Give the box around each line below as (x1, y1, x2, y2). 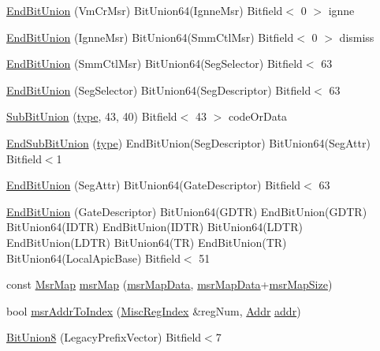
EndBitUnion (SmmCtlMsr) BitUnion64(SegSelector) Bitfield (6, 55, 303, 72)
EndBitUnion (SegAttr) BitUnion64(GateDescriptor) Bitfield (6, 177, 301, 193)
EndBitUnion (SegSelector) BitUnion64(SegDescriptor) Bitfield (6, 81, 311, 98)
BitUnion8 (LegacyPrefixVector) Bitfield (6, 329, 202, 345)
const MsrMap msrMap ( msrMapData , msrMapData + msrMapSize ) (6, 276, 333, 293)
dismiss (339, 28, 374, 45)
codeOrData (228, 108, 288, 125)
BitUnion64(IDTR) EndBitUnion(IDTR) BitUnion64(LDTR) (6, 218, 303, 235)
